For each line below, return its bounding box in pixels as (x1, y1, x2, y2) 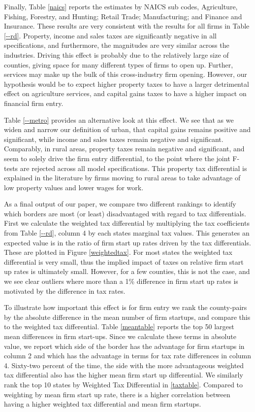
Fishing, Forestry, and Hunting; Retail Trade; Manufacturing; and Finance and (4, 11, 242, 21)
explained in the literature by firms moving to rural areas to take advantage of (4, 172, 241, 183)
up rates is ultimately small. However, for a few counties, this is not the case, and (4, 266, 250, 276)
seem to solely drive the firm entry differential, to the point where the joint (4, 153, 230, 163)
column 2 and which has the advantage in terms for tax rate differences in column (4, 350, 252, 361)
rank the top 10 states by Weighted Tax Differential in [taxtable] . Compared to (4, 379, 243, 389)
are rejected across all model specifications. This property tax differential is (20, 163, 247, 173)
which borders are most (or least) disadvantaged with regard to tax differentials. (4, 208, 246, 218)
